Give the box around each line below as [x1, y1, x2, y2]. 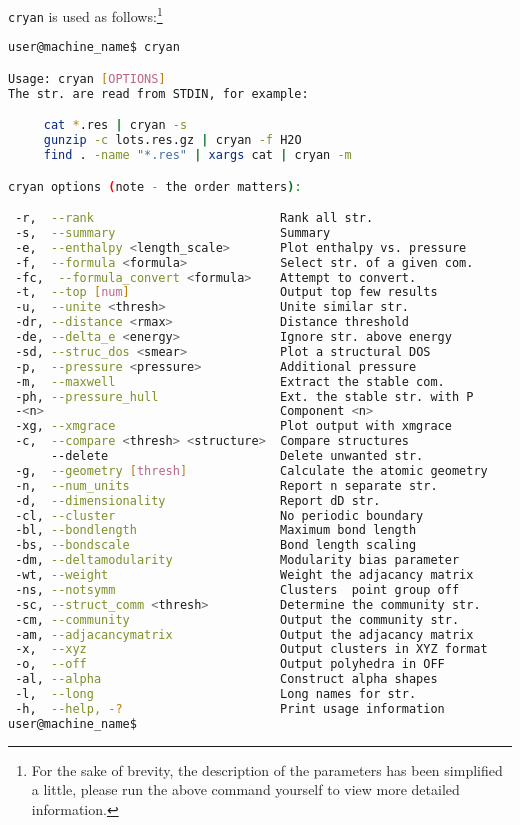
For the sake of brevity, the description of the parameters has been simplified [31, 759, 503, 780]
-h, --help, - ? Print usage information [15, 701, 445, 716]
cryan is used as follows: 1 [8, 3, 163, 26]
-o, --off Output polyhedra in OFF [15, 657, 445, 672]
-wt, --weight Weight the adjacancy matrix [15, 568, 474, 583]
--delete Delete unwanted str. [50, 449, 424, 464]
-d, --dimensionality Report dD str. [15, 493, 381, 508]
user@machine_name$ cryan [8, 40, 180, 55]
